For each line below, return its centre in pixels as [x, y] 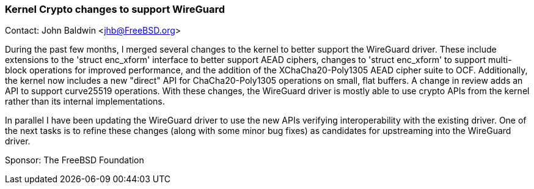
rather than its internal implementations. [85, 102]
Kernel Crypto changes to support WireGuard [115, 9]
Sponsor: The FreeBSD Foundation [75, 160]
